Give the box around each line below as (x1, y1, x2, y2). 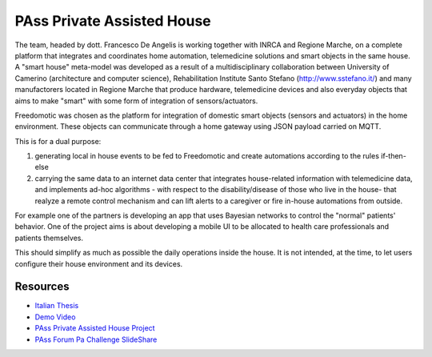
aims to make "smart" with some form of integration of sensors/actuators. (14, 96, 258, 106)
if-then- (380, 151, 407, 161)
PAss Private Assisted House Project (34, 323, 155, 333)
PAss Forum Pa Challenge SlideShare (34, 335, 158, 344)
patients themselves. (14, 233, 84, 243)
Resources (14, 280, 70, 294)
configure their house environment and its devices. (14, 259, 183, 268)
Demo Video (34, 312, 76, 322)
